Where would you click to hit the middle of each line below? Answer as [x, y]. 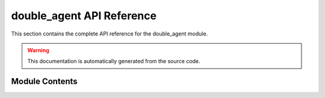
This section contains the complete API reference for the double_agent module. [110, 34]
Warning [38, 50]
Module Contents [44, 81]
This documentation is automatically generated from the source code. [114, 61]
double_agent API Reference [84, 16]
